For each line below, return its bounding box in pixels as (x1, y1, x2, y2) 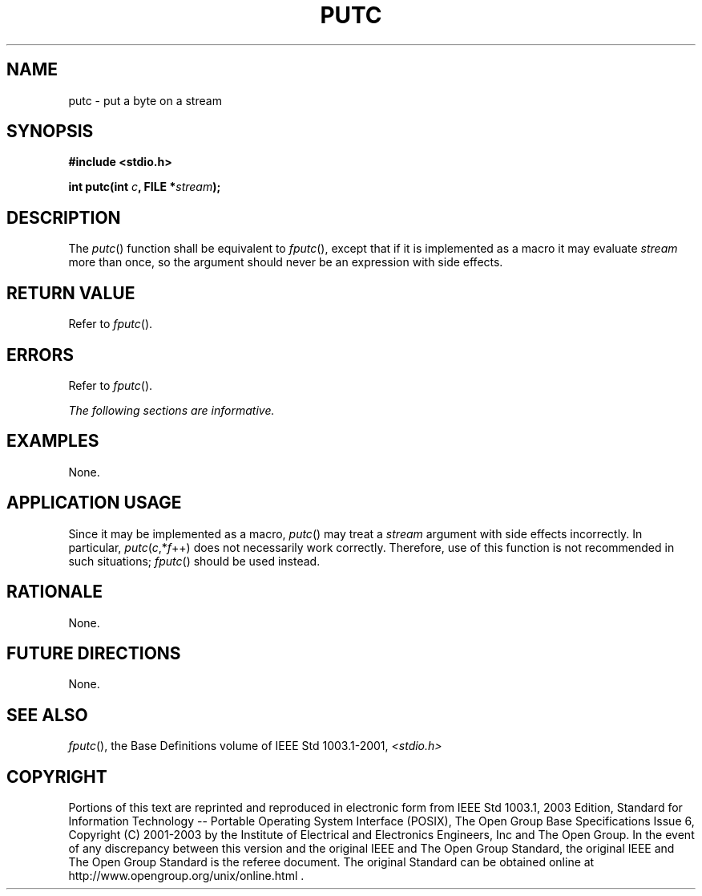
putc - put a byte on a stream (68, 93, 222, 107)
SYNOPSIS (6, 121, 94, 142)
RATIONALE (6, 582, 103, 602)
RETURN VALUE (6, 282, 135, 303)
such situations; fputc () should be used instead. (68, 553, 321, 568)
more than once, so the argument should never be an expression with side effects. (68, 255, 503, 270)
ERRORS (6, 344, 75, 365)
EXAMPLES (6, 431, 99, 452)
